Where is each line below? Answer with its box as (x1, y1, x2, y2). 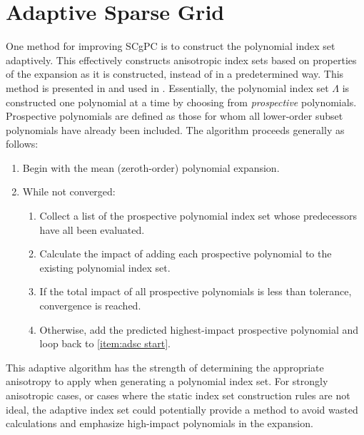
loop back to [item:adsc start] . (39, 336, 171, 351)
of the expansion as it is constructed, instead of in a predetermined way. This (6, 66, 344, 81)
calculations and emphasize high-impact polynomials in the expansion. (6, 416, 313, 431)
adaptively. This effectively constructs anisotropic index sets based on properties (6, 52, 357, 67)
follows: (6, 136, 39, 151)
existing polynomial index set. (39, 260, 171, 275)
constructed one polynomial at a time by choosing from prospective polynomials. (6, 94, 357, 109)
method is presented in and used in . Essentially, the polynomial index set (6, 80, 329, 95)
